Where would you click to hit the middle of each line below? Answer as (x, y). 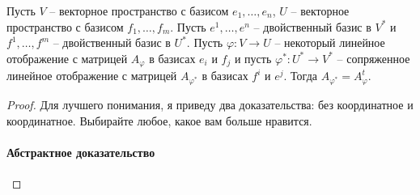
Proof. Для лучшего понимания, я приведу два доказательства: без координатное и (210, 105)
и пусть (253, 58)
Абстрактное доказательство (81, 153)
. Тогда (300, 76)
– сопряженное (373, 58)
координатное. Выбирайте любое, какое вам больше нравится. (159, 120)
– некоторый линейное (330, 42)
